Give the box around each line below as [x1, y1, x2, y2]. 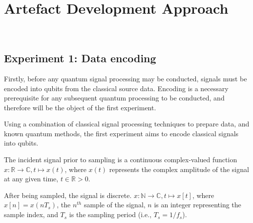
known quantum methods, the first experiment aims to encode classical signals [4, 128, 239, 138]
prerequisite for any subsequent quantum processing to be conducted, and [4, 93, 225, 103]
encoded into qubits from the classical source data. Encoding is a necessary [4, 83, 229, 93]
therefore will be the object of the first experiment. [4, 102, 156, 112]
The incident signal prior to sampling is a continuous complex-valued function [4, 154, 237, 165]
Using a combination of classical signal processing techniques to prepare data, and [4, 119, 250, 129]
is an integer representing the [154, 199, 241, 210]
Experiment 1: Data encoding [4, 50, 156, 66]
